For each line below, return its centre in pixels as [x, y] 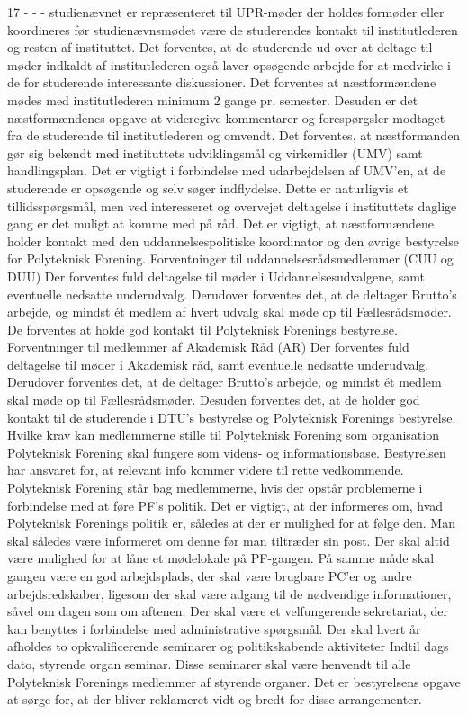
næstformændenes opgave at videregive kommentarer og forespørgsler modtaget [226, 117]
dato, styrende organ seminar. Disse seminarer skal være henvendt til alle [209, 663]
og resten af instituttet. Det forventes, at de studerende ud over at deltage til [220, 47]
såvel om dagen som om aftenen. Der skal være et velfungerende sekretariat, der [228, 611]
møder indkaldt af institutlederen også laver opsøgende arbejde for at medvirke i [229, 64]
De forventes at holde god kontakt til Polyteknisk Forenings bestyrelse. [202, 329]
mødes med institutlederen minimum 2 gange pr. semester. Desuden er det [213, 99]
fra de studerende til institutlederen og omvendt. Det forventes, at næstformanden [234, 135]
